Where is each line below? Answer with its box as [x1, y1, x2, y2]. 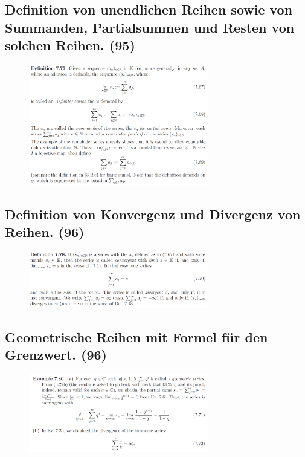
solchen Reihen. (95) [5, 36, 135, 54]
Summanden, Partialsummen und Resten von [5, 18, 295, 36]
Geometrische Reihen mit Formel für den [5, 328, 268, 346]
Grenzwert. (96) [5, 345, 108, 364]
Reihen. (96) [5, 222, 85, 241]
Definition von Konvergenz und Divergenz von [5, 204, 301, 223]
